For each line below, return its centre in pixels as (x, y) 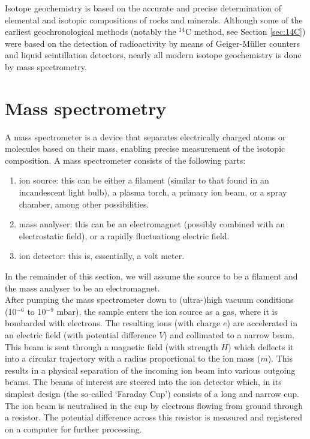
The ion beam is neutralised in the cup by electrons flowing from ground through (154, 405)
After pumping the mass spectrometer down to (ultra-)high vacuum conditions (149, 300)
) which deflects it (261, 346)
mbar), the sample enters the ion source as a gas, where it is (167, 311)
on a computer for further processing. (73, 429)
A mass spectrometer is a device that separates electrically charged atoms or (145, 136)
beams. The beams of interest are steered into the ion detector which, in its (143, 382)
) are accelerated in (262, 323)
